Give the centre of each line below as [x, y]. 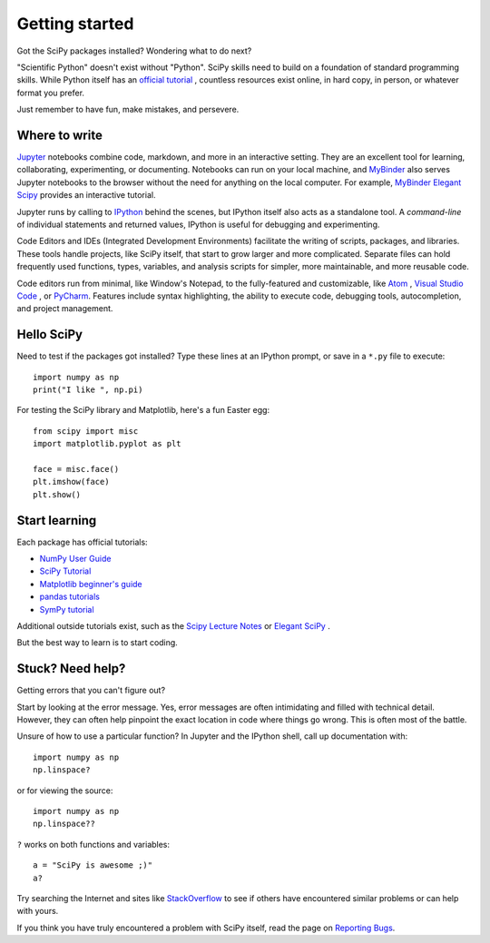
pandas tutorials [69, 597]
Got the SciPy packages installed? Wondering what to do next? [134, 51]
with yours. [38, 911]
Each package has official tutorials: [83, 542]
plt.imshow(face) [71, 482]
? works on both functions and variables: [93, 844]
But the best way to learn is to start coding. [98, 643]
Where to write [60, 135]
